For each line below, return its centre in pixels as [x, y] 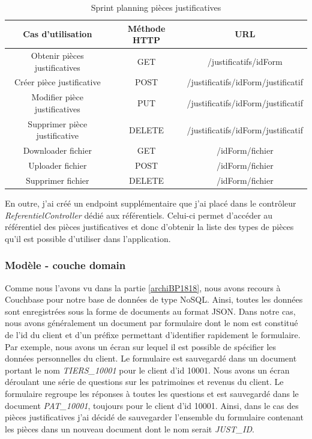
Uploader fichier [58, 165]
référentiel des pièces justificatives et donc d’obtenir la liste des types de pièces [149, 227]
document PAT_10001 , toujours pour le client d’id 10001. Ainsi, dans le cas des [152, 405]
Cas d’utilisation [58, 34]
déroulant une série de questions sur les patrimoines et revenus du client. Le [144, 382]
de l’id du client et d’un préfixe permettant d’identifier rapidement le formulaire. [153, 334]
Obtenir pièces [57, 56]
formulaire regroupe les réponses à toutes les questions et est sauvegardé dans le [152, 393]
